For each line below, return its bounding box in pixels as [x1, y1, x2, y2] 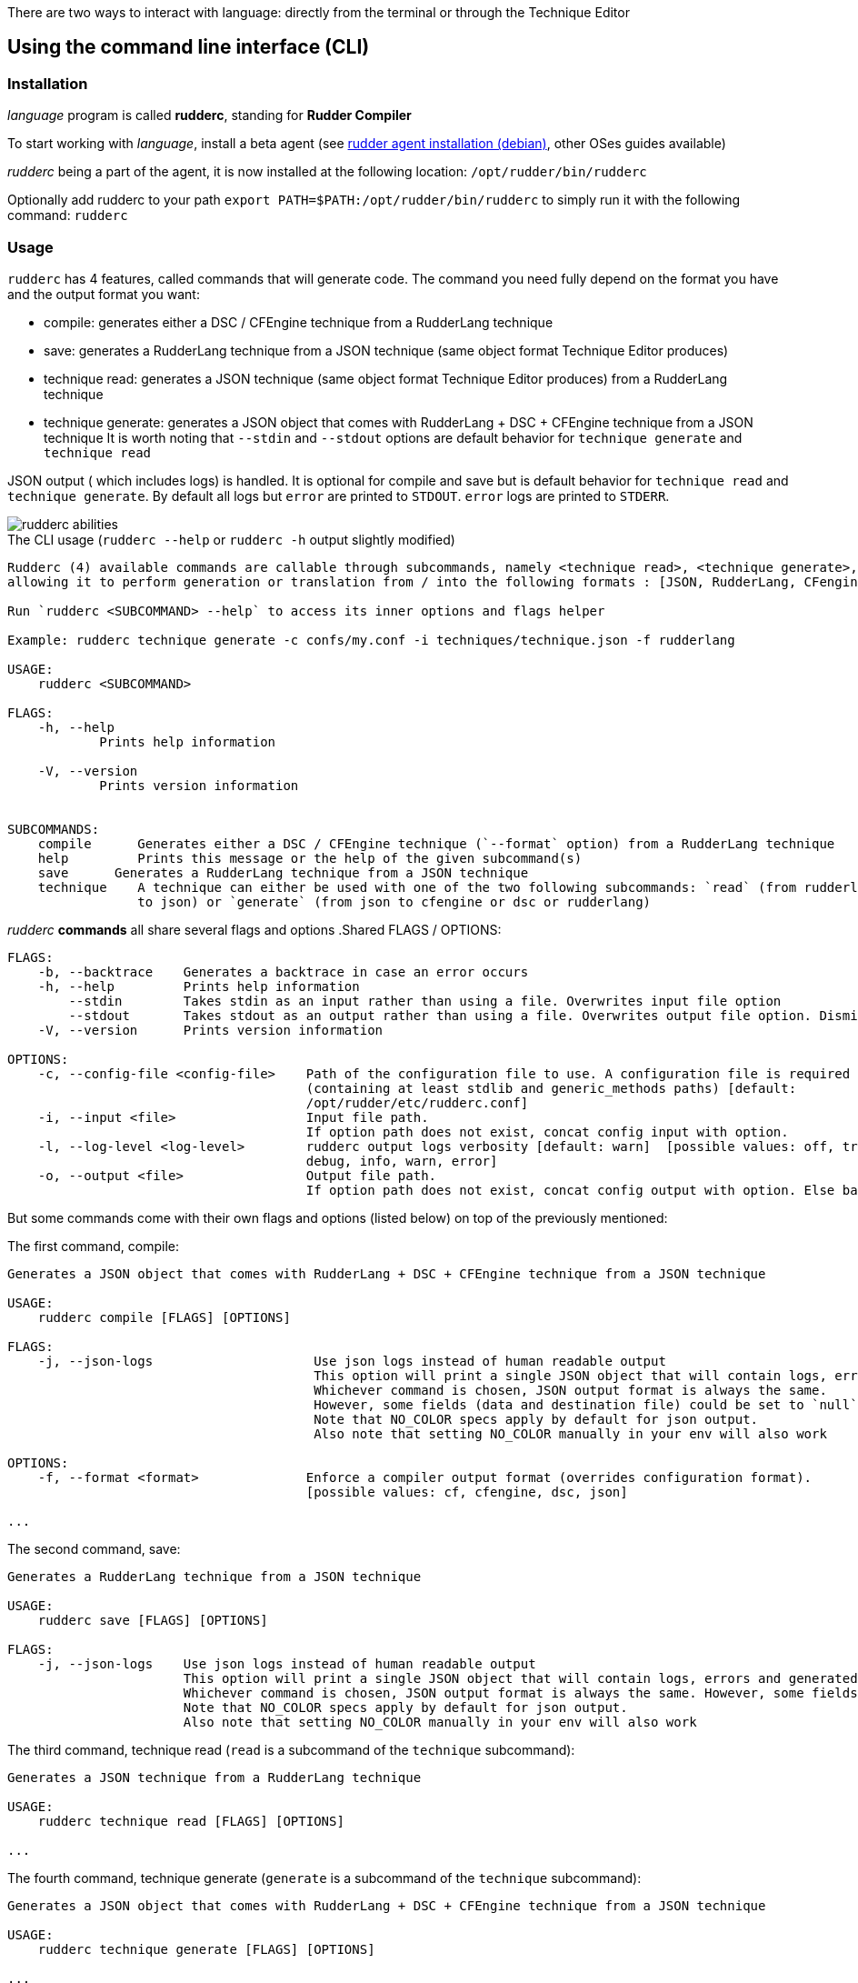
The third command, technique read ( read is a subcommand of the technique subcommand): [7, 1741, 575, 1758]
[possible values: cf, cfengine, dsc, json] [305, 1484, 628, 1499]
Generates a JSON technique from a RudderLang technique [7, 1769, 422, 1785]
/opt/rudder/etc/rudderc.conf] [305, 1095, 529, 1110]
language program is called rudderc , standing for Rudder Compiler [7, 107, 412, 124]
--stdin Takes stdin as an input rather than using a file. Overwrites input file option [68, 993, 782, 1008]
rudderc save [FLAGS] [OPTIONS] [37, 1612, 268, 1627]
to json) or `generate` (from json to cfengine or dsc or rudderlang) [137, 894, 652, 909]
